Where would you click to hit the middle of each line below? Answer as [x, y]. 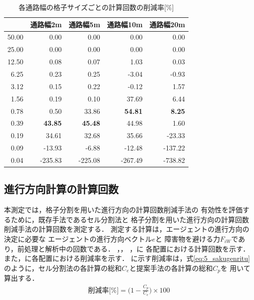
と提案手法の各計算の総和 [171, 268]
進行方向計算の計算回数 [61, 189]
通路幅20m [167, 24]
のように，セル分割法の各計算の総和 [63, 268]
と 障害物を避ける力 [188, 238]
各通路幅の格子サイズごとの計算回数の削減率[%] [96, 7]
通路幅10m [125, 24]
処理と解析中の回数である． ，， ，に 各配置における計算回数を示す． [137, 248]
